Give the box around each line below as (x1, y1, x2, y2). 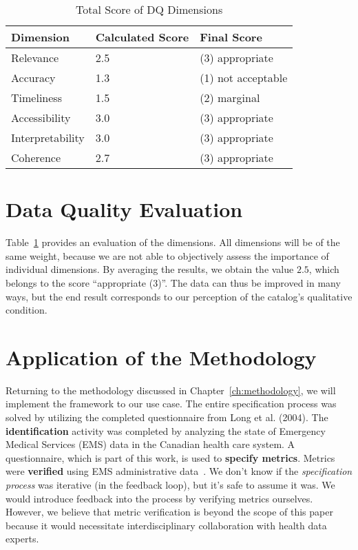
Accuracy (11, 70, 56, 85)
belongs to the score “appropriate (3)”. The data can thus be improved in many (6, 275, 341, 289)
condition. (6, 303, 48, 317)
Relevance (11, 50, 59, 65)
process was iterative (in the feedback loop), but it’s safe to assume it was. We (6, 477, 335, 491)
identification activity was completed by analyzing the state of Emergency (6, 423, 326, 438)
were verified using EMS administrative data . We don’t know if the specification (6, 464, 352, 478)
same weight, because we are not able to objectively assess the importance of (6, 248, 329, 263)
